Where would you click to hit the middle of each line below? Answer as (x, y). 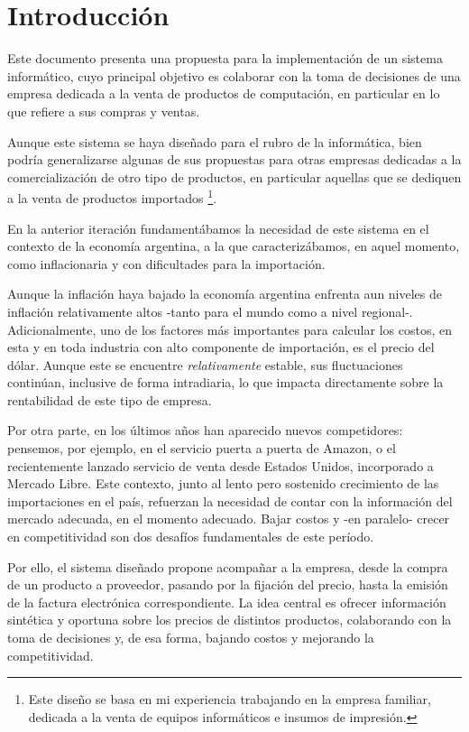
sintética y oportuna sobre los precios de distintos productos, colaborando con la (230, 620)
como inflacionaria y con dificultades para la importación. (166, 263)
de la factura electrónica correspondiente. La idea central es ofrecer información (227, 602)
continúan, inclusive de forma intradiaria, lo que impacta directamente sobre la (225, 382)
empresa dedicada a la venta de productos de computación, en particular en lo (224, 93)
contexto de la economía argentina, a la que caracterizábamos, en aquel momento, (234, 246)
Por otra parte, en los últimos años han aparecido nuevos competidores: (205, 430)
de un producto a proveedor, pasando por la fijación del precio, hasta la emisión (228, 584)
